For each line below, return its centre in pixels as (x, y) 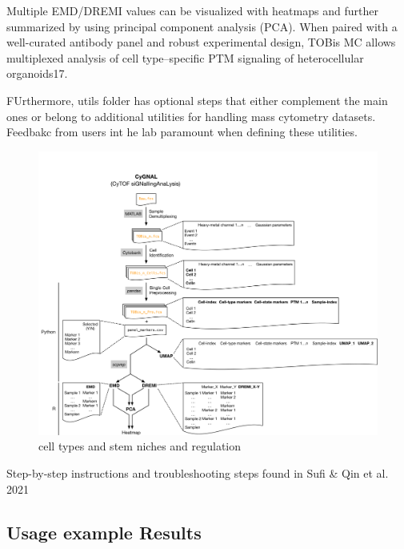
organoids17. (37, 73)
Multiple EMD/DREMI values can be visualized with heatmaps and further (192, 10)
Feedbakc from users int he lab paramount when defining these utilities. (182, 132)
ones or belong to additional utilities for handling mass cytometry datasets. (191, 116)
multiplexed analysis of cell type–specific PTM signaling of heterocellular (185, 57)
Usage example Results (104, 532)
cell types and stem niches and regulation (140, 446)
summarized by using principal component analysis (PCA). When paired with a (202, 26)
